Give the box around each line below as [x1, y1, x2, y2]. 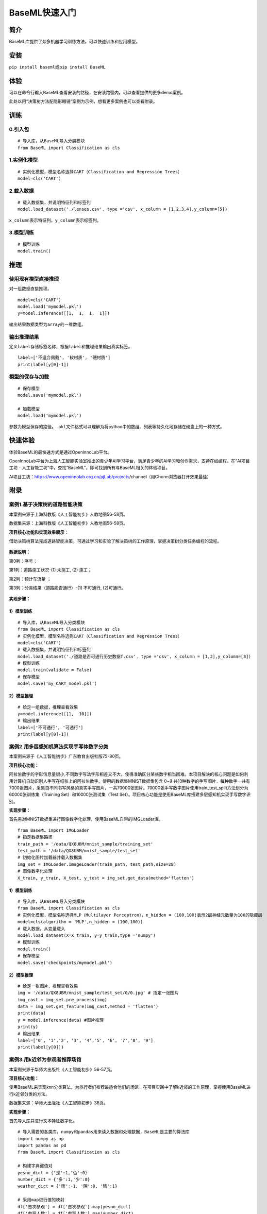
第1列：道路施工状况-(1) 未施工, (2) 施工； [9, 567, 92, 573]
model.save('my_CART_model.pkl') [17, 681, 97, 687]
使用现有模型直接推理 [9, 275, 59, 282]
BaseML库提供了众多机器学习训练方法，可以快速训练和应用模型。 [9, 39, 140, 45]
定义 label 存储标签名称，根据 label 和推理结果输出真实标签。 [9, 343, 133, 349]
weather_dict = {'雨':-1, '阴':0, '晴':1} [17, 1183, 117, 1189]
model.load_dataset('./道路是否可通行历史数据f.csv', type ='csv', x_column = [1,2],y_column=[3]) [17, 654, 251, 659]
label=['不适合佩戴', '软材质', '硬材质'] [17, 355, 111, 360]
